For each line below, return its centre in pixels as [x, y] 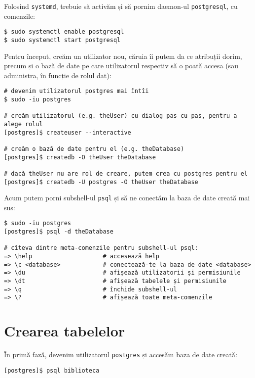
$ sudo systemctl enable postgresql [64, 32]
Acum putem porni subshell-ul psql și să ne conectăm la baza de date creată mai [127, 198]
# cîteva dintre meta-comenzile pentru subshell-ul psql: [101, 248]
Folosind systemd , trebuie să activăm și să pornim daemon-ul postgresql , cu [121, 6]
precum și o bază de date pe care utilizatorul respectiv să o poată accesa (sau [121, 66]
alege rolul [23, 124]
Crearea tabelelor [65, 331]
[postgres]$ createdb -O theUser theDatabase [80, 157]
